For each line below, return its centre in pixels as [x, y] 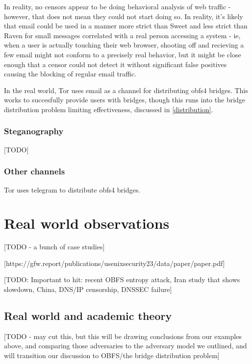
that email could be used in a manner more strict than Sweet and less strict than [126, 26]
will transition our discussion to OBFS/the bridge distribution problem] [112, 355]
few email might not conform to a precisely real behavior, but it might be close [123, 54]
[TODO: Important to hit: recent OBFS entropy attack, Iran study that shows [122, 279]
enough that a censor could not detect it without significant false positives [115, 64]
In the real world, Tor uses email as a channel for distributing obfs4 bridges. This [126, 90]
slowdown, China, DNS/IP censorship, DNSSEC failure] [88, 289]
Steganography [34, 131]
